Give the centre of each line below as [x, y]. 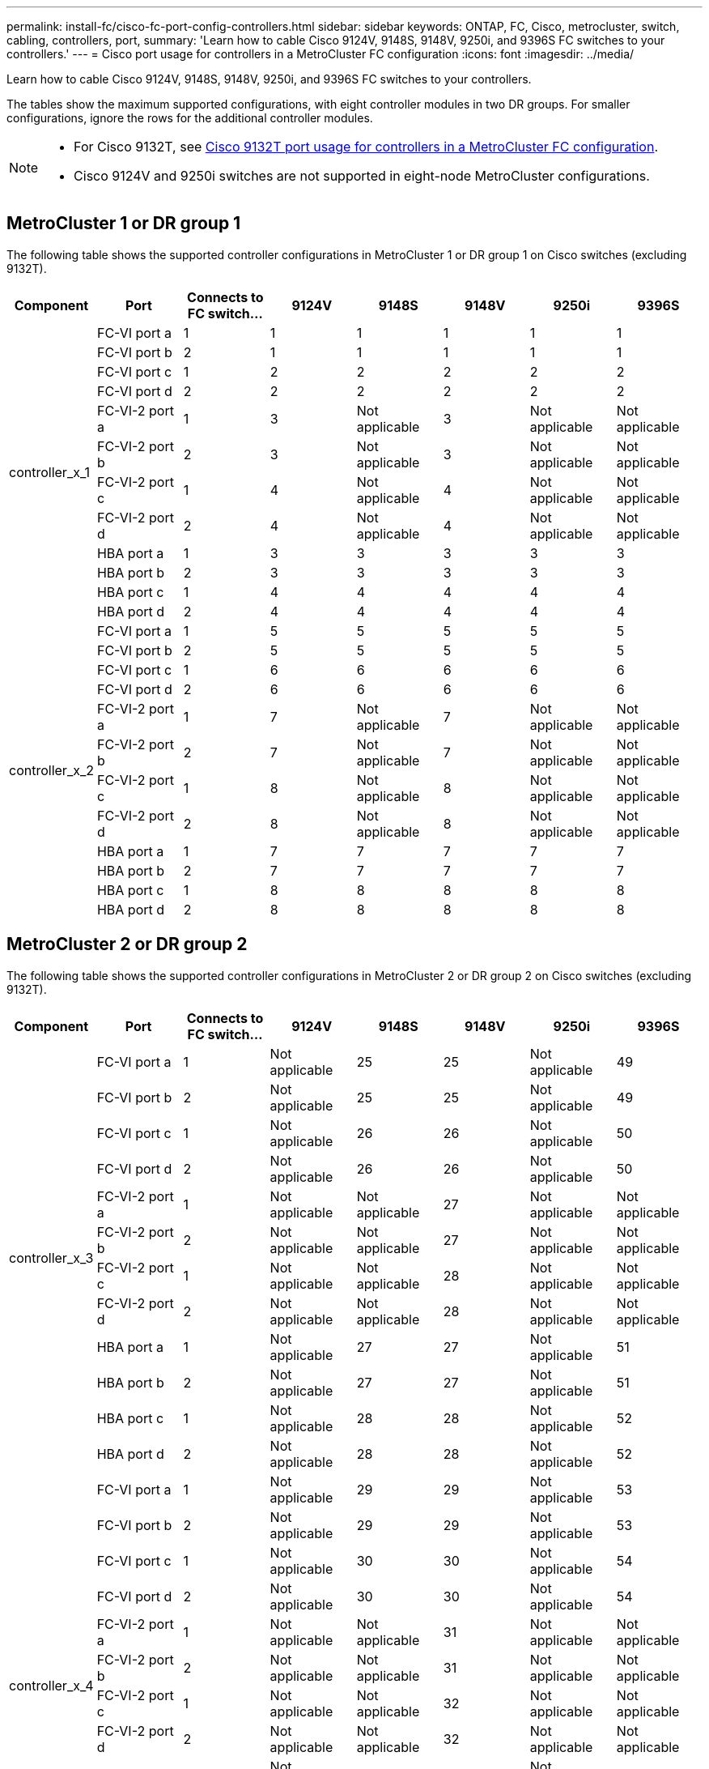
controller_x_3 [51, 1257]
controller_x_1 [49, 472]
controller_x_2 [51, 770]
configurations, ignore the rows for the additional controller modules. [190, 118]
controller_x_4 [51, 1685]
